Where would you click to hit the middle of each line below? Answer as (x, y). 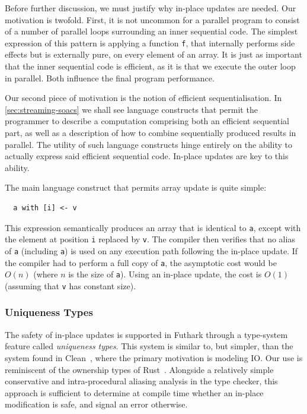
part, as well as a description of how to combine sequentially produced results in (151, 132)
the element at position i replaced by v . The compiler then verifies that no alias (150, 239)
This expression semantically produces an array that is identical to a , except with (153, 227)
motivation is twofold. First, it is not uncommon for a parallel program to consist (152, 19)
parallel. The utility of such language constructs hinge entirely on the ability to (148, 144)
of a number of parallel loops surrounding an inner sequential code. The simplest (151, 31)
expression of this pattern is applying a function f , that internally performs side (150, 42)
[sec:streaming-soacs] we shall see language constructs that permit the (131, 109)
